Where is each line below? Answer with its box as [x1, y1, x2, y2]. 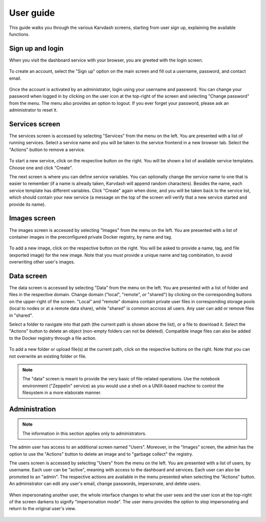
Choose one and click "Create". [9, 165, 73, 171]
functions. [9, 31, 30, 37]
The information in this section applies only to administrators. [22, 430, 147, 436]
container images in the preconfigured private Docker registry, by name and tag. [9, 234, 172, 240]
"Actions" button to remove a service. [9, 147, 86, 153]
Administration [9, 405, 56, 413]
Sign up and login [9, 44, 64, 53]
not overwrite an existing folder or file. [9, 353, 87, 359]
